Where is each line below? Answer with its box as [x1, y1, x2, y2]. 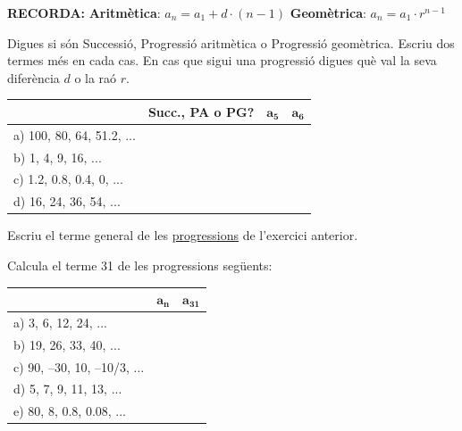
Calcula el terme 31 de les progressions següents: [7, 255, 273, 274]
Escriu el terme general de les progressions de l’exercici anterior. [7, 226, 358, 245]
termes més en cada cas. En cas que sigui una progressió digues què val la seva [7, 51, 437, 70]
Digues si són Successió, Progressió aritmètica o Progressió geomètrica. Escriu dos [7, 33, 455, 52]
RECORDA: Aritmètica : [7, 4, 161, 21]
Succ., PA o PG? [147, 102, 255, 120]
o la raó [74, 68, 117, 87]
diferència [7, 68, 60, 87]
